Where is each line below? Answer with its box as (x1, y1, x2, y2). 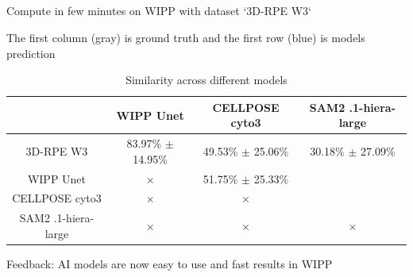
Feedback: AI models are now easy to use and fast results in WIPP (6, 256, 333, 272)
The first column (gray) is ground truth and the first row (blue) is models (6, 29, 365, 45)
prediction (6, 44, 56, 61)
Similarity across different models (125, 71, 288, 88)
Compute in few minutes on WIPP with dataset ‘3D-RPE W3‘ (6, 2, 311, 19)
